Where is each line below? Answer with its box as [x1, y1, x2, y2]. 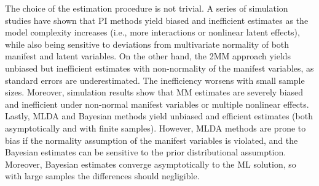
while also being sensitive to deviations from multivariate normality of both [5, 37, 289, 50]
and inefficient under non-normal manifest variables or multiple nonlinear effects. [5, 97, 309, 110]
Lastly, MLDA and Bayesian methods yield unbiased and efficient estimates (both [5, 110, 313, 122]
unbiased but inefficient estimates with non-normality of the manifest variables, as [5, 61, 314, 74]
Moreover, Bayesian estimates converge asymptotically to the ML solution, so [5, 157, 296, 170]
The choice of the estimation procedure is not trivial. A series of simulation [5, 2, 288, 14]
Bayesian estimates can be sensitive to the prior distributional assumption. [5, 146, 286, 158]
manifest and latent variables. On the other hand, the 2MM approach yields [5, 50, 291, 62]
